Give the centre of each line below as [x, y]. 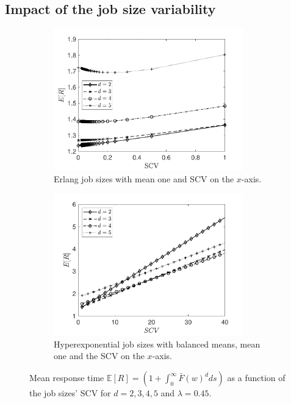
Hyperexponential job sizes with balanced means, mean [157, 344]
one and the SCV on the [99, 356]
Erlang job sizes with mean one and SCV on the [144, 179]
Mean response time [67, 378]
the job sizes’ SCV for [70, 393]
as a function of [256, 378]
